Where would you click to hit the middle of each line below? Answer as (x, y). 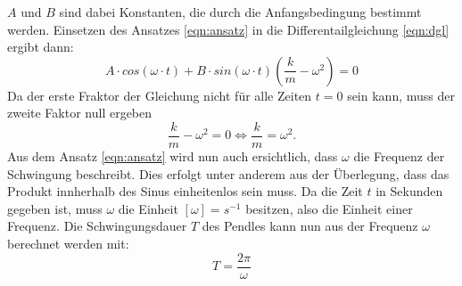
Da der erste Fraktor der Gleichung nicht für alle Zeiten (160, 95)
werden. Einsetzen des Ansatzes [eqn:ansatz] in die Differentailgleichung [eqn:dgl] (228, 29)
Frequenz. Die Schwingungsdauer (97, 226)
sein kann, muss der (401, 95)
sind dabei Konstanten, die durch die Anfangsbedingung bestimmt (240, 12)
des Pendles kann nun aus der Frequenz (310, 226)
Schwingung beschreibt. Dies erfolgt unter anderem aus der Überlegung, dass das (228, 173)
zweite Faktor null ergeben (80, 113)
